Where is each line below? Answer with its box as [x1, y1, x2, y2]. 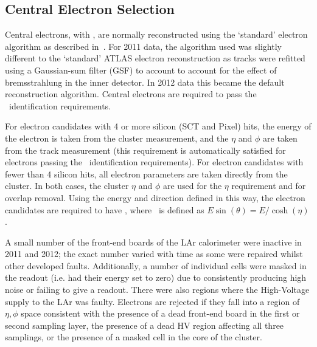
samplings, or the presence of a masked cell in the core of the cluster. [5, 331, 262, 343]
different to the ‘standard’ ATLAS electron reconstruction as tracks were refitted [5, 52, 305, 64]
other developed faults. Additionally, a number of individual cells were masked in [5, 259, 307, 272]
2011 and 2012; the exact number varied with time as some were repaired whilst [5, 247, 303, 260]
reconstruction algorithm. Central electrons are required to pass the [5, 88, 257, 100]
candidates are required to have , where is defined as [5, 203, 204, 216]
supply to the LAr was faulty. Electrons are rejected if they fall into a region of [5, 295, 300, 307]
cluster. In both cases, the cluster [5, 179, 129, 192]
